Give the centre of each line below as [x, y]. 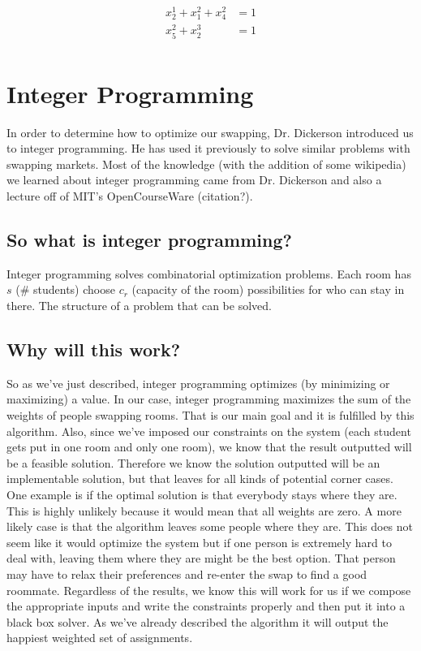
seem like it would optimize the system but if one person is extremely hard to [199, 542]
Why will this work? [94, 349]
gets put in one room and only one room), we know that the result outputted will [209, 447]
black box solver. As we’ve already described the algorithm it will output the [198, 621]
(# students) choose [65, 289]
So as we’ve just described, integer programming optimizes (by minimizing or [198, 383]
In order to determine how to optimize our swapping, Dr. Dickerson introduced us [210, 132]
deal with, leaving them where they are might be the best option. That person [201, 558]
